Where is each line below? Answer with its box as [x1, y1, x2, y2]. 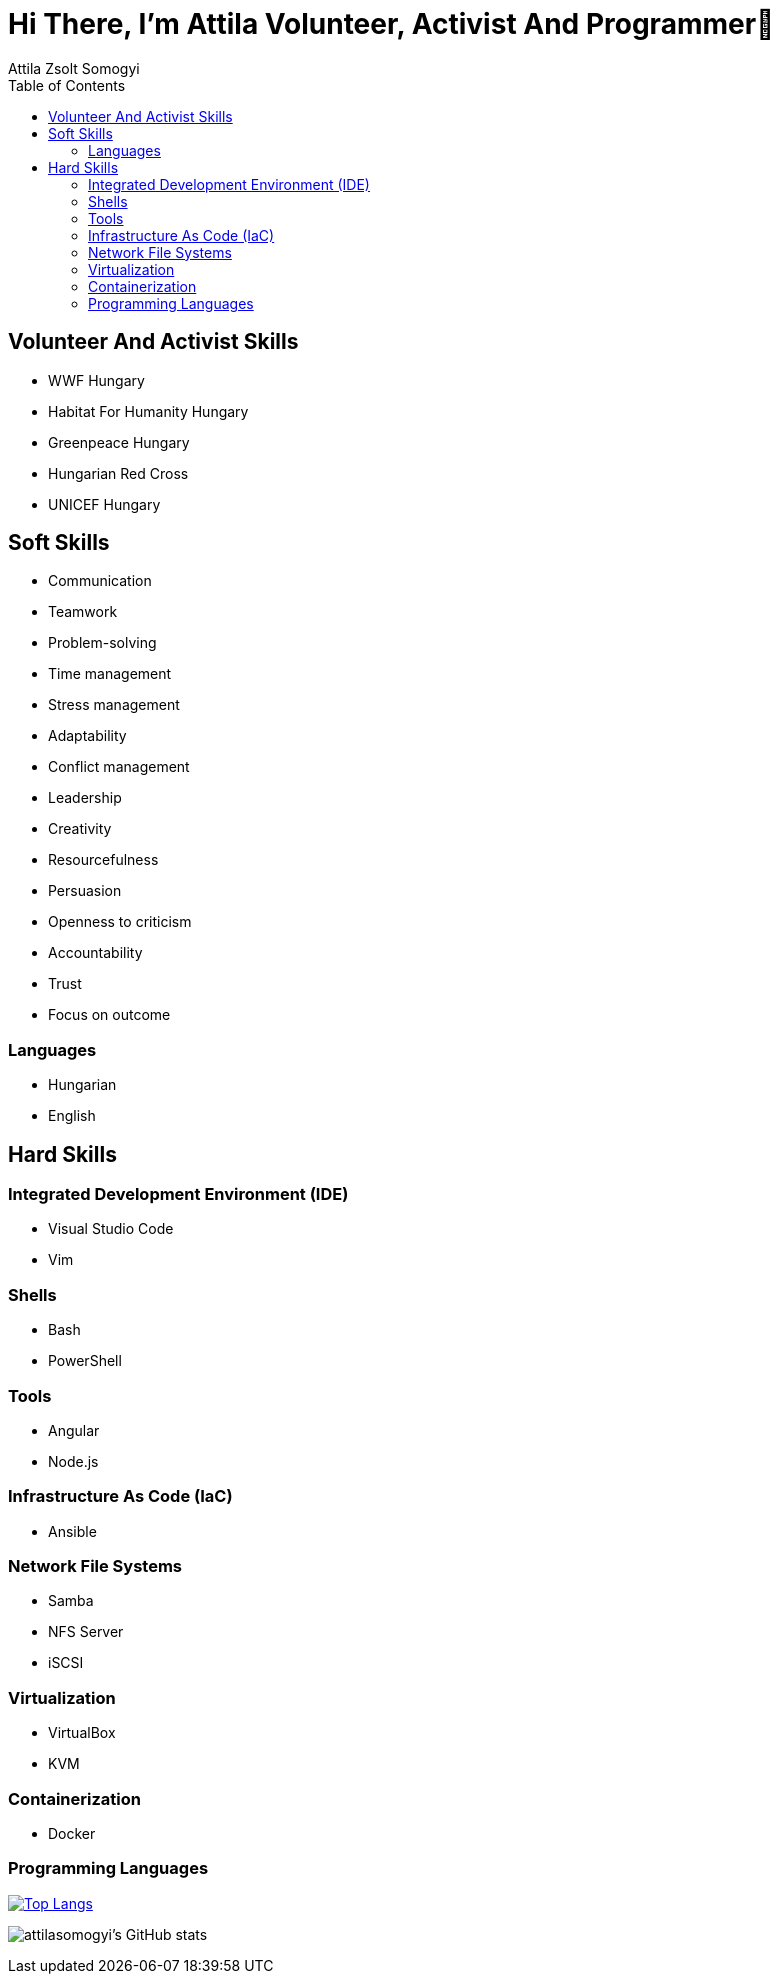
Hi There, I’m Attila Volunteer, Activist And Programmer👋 [8, 7, 775, 41]
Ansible [48, 1522, 97, 1540]
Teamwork [48, 603, 118, 621]
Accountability [48, 944, 143, 962]
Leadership [48, 789, 122, 807]
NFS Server [48, 1623, 124, 1641]
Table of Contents [8, 76, 126, 94]
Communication [48, 572, 152, 590]
